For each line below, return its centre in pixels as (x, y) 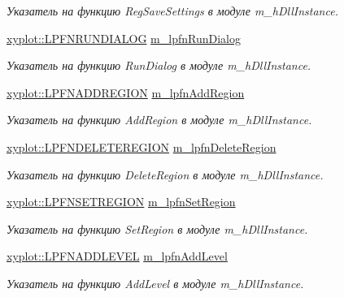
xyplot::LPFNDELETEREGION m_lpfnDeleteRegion (142, 146)
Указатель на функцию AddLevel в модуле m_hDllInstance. (155, 283)
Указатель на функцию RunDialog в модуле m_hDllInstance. (159, 65)
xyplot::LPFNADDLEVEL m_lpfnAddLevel (117, 256)
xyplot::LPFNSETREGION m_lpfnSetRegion (121, 202)
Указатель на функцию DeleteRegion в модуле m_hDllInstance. (165, 174)
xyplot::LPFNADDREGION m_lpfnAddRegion (126, 92)
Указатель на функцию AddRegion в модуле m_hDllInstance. (159, 120)
